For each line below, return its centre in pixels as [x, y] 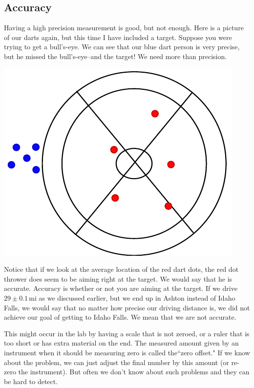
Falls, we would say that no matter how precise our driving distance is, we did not [127, 307]
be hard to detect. [31, 381]
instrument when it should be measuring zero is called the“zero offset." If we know [127, 352]
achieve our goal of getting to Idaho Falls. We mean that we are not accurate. [120, 317]
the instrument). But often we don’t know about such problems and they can [134, 372]
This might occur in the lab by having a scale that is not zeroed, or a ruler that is [127, 333]
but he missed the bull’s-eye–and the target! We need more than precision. [116, 56]
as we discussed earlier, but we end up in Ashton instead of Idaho [137, 297]
